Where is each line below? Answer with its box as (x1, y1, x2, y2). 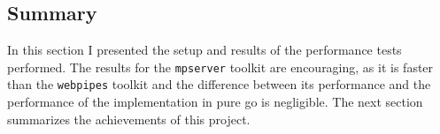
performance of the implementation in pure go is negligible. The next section (7, 93, 423, 111)
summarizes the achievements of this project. (7, 109, 251, 128)
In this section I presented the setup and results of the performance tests (7, 41, 402, 59)
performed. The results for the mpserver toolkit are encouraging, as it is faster (7, 57, 434, 76)
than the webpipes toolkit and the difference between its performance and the (7, 75, 431, 93)
